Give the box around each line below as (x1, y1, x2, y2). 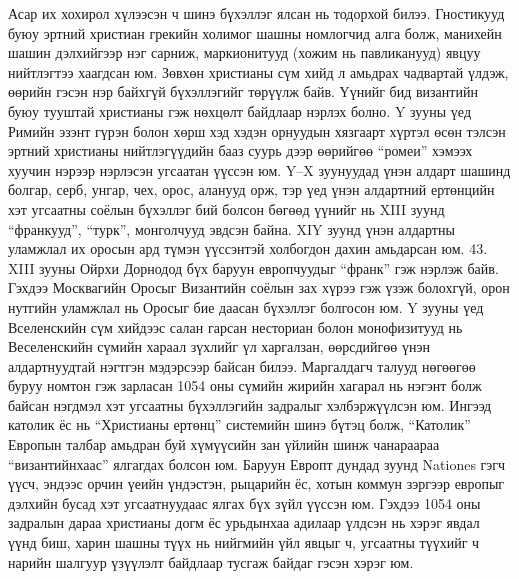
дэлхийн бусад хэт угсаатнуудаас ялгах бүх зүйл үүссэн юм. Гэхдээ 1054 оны (8, 492, 481, 513)
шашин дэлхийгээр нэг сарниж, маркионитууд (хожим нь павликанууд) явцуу (8, 42, 481, 63)
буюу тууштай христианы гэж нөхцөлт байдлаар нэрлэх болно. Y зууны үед (8, 100, 472, 121)
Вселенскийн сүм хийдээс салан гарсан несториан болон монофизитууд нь (8, 316, 463, 337)
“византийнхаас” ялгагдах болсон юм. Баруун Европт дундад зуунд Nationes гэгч (8, 453, 506, 474)
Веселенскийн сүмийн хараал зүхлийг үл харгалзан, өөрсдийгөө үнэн (8, 336, 430, 357)
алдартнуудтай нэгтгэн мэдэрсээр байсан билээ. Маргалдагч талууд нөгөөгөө (8, 355, 476, 376)
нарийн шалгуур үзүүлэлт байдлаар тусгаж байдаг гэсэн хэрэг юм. (8, 551, 414, 572)
